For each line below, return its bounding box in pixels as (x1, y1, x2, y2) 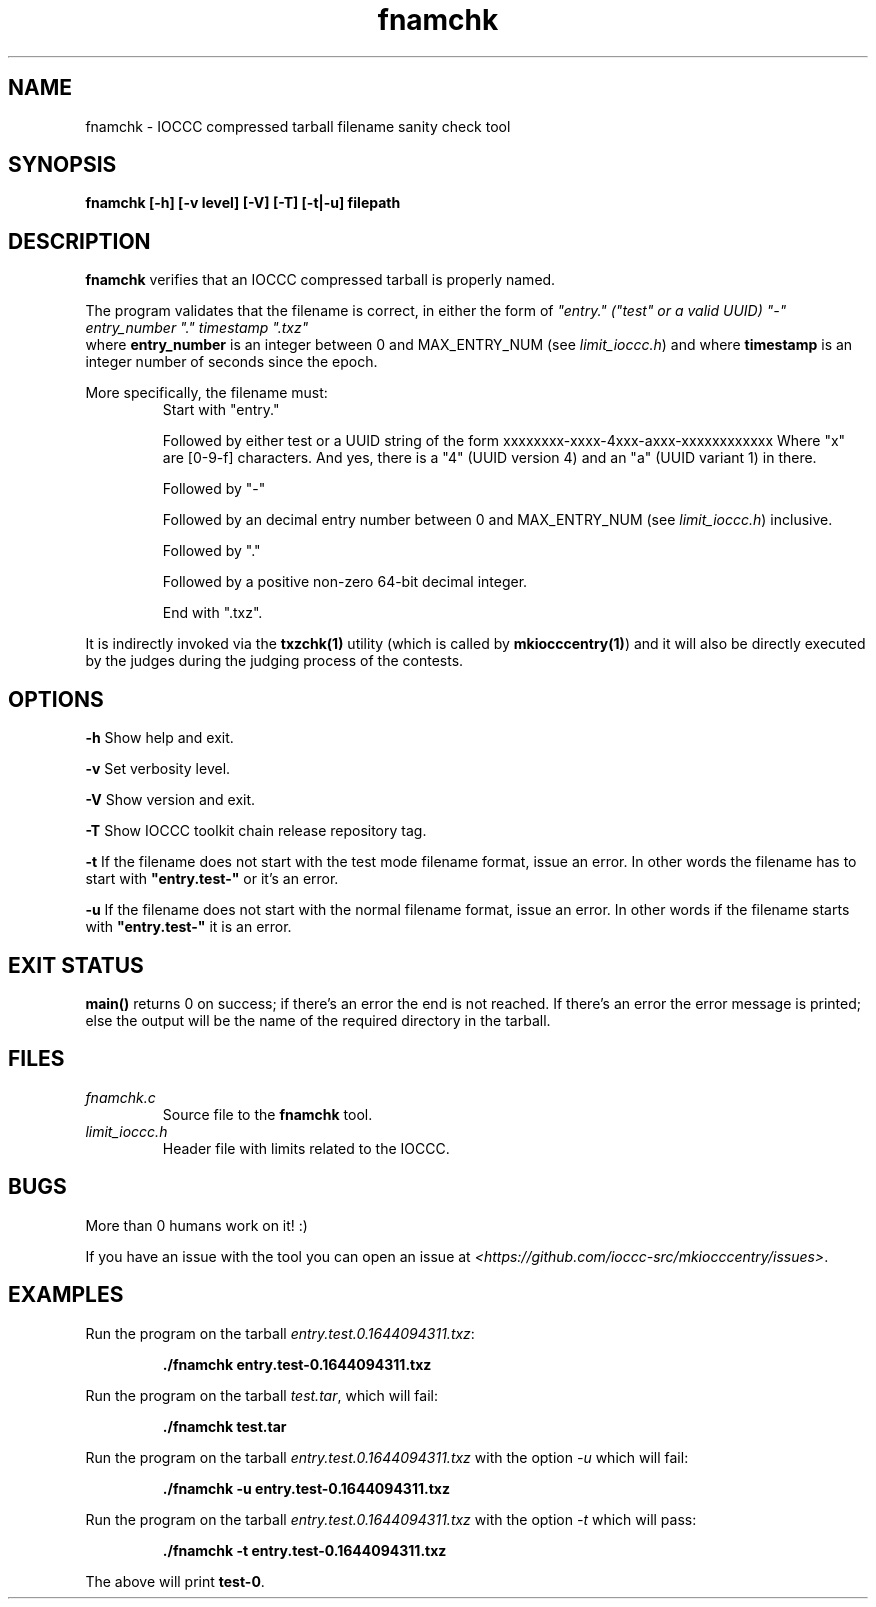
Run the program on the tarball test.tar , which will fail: (85, 1386, 438, 1404)
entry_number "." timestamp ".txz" (85, 319, 309, 337)
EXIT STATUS (8, 952, 144, 978)
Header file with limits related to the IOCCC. (162, 1139, 450, 1157)
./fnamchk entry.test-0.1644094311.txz (162, 1355, 432, 1373)
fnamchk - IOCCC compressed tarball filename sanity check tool (85, 117, 511, 135)
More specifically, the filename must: (85, 384, 328, 402)
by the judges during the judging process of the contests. (85, 652, 464, 670)
